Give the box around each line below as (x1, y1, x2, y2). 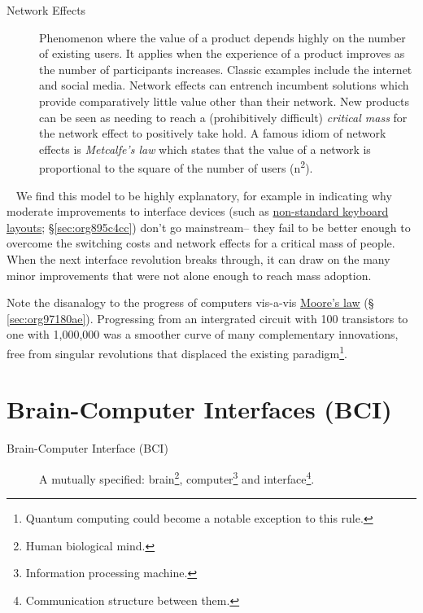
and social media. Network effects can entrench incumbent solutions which (39, 77, 409, 94)
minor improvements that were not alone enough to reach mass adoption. (7, 266, 372, 283)
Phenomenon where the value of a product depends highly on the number (39, 28, 406, 46)
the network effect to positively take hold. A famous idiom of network (39, 125, 386, 142)
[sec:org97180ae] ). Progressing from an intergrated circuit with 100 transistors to (7, 309, 408, 326)
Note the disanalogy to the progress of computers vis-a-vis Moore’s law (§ (7, 294, 374, 311)
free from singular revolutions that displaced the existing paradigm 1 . (7, 342, 348, 361)
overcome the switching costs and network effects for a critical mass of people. (7, 234, 395, 252)
